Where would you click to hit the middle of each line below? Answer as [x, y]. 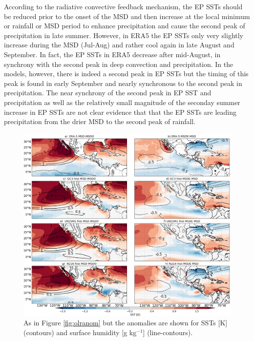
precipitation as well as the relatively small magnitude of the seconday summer [122, 102]
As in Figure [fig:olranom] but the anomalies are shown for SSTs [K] [126, 323]
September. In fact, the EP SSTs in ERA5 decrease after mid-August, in [112, 54]
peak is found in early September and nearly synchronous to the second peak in [123, 83]
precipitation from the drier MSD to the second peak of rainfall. [100, 121]
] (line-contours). [168, 332]
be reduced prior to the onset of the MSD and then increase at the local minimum [127, 16]
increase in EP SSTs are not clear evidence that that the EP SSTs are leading [120, 112]
